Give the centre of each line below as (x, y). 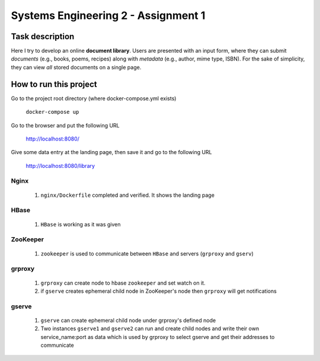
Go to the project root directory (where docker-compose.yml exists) (94, 98)
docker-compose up (52, 112)
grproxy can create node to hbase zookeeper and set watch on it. (123, 283)
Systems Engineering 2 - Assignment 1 (108, 15)
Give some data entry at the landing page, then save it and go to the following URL (112, 152)
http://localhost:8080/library (60, 165)
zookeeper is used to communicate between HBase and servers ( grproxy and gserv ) (147, 253)
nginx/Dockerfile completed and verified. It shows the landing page (127, 195)
